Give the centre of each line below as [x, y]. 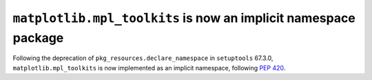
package [38, 38]
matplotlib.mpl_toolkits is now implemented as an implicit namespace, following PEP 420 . [149, 68]
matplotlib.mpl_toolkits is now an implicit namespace [184, 18]
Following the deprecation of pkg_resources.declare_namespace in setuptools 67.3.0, [143, 58]
